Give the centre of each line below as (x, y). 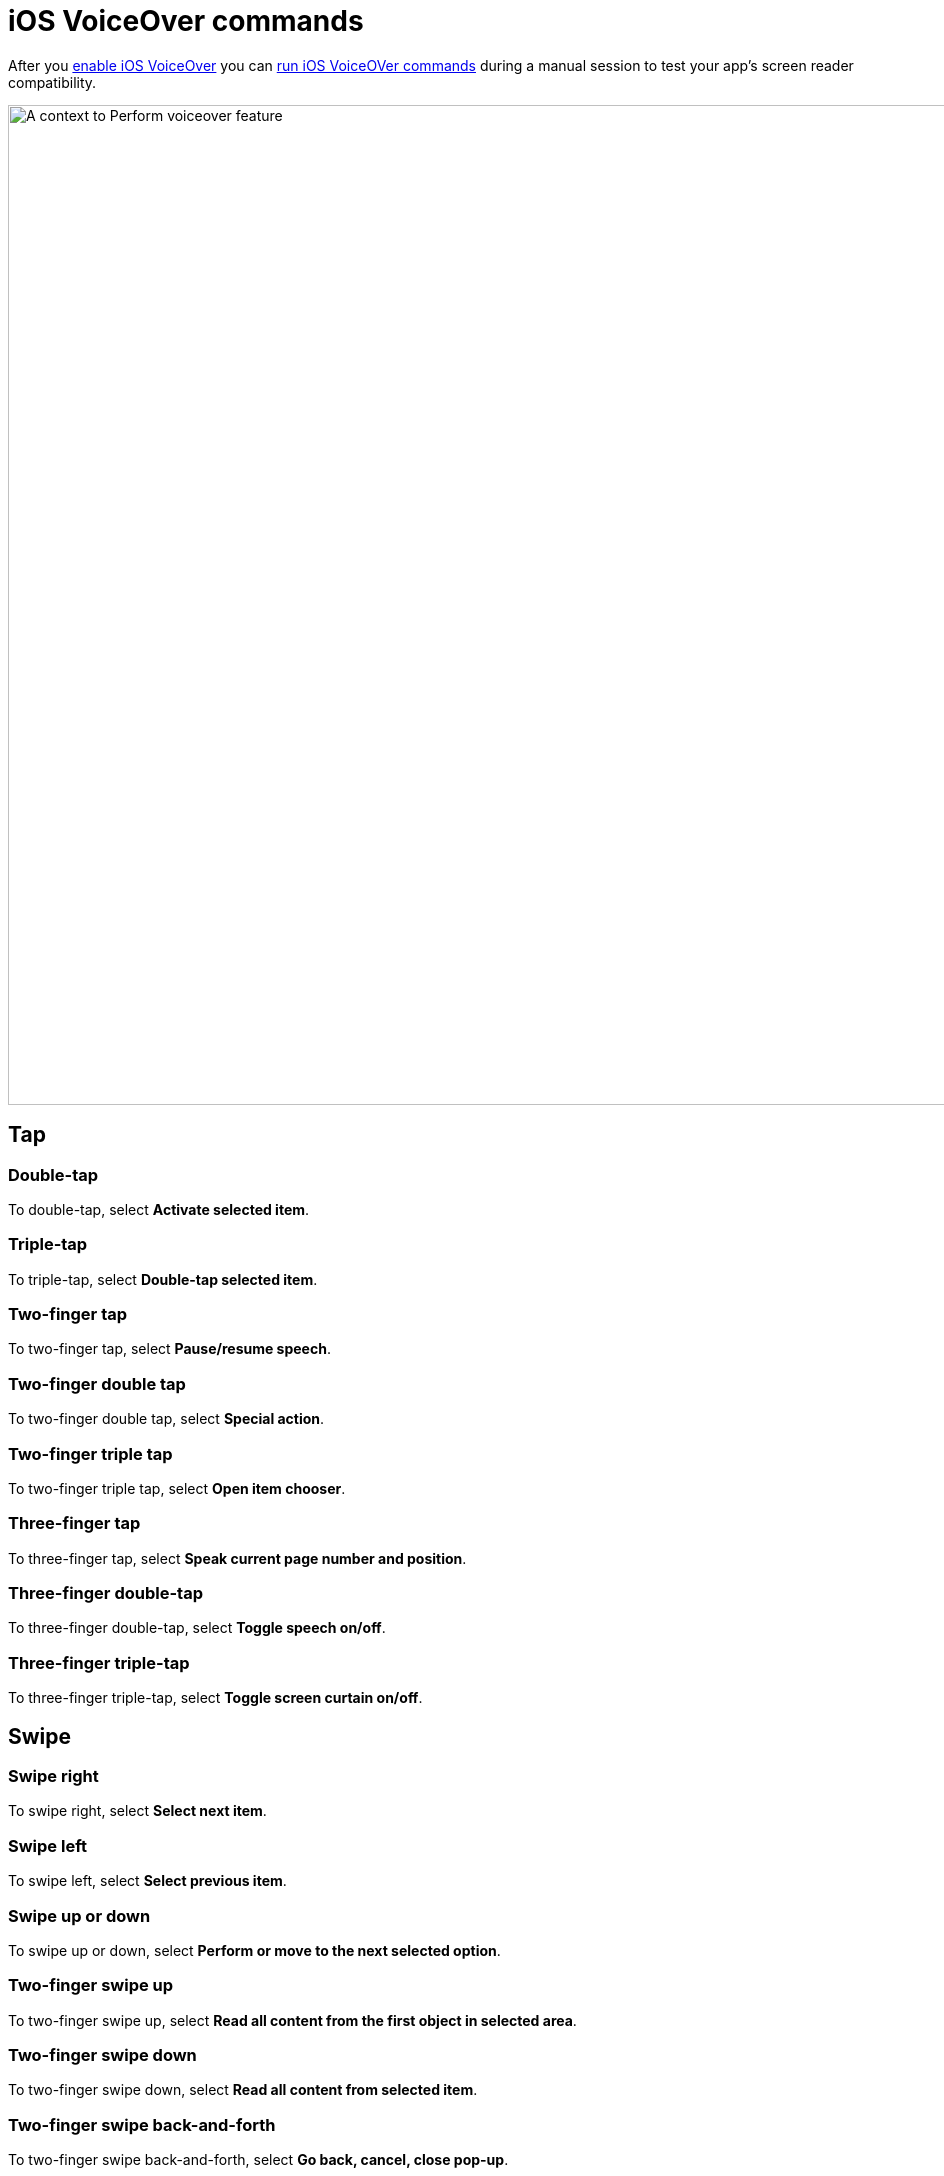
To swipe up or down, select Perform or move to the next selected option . (254, 1950)
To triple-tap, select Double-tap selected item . (163, 1279)
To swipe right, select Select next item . (137, 1811)
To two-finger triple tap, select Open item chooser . (177, 1488)
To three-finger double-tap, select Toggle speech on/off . (197, 1628)
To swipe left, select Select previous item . (147, 1881)
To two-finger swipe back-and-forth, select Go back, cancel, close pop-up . (258, 2160)
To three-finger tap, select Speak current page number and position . (237, 1558)
